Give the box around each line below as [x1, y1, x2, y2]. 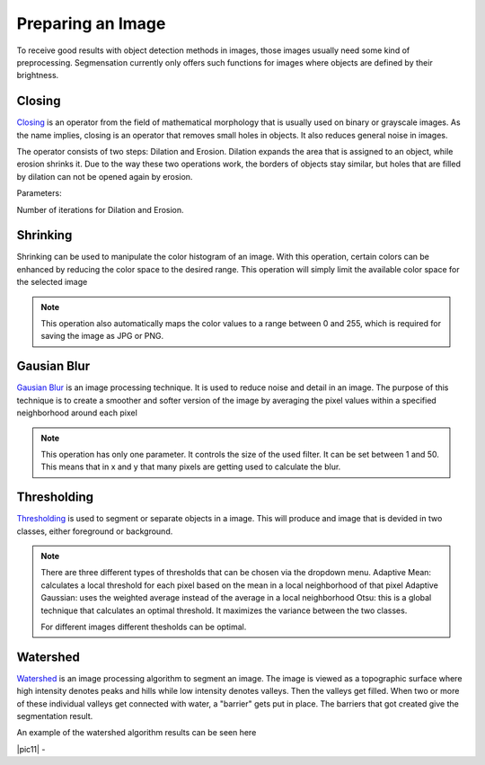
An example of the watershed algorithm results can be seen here [16, 727, 257, 738]
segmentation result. [16, 711, 93, 722]
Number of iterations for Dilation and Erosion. [16, 204, 184, 215]
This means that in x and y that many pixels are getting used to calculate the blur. [40, 461, 341, 472]
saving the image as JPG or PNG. [40, 331, 164, 342]
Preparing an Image [16, 13, 166, 33]
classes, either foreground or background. [16, 526, 173, 537]
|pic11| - [16, 743, 46, 754]
